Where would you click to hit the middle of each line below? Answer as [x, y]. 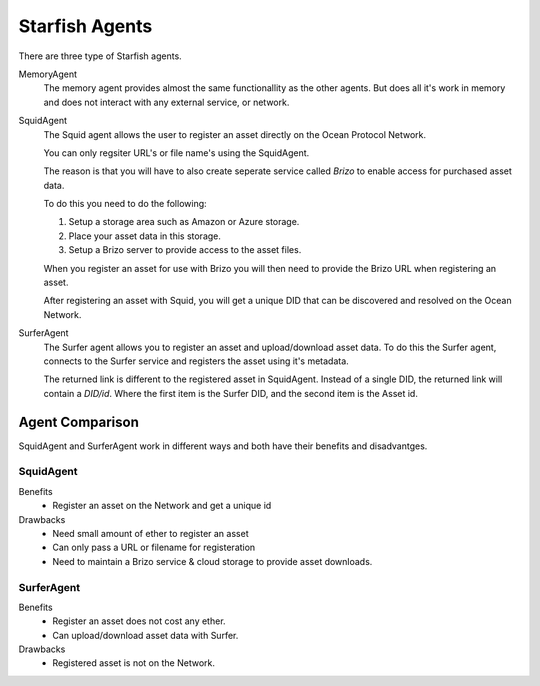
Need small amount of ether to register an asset [150, 533]
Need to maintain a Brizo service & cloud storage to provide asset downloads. [212, 561]
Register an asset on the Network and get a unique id [162, 506]
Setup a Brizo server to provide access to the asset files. [185, 250]
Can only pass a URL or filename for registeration [154, 547]
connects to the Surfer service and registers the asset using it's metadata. [196, 361]
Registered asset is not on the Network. [133, 663]
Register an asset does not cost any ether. [139, 621]
